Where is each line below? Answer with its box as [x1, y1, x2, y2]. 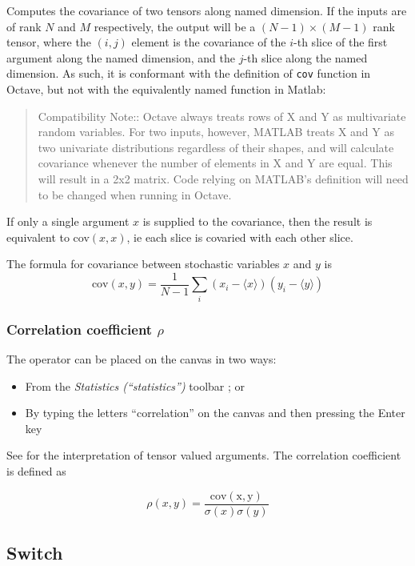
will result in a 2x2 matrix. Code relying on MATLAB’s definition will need [38, 171, 409, 187]
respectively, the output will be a [94, 18, 256, 34]
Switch [6, 540, 63, 564]
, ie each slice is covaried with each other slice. [126, 228, 353, 245]
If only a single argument [6, 213, 130, 230]
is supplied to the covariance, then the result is [142, 213, 373, 230]
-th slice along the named [243, 49, 368, 66]
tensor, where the [6, 34, 91, 50]
